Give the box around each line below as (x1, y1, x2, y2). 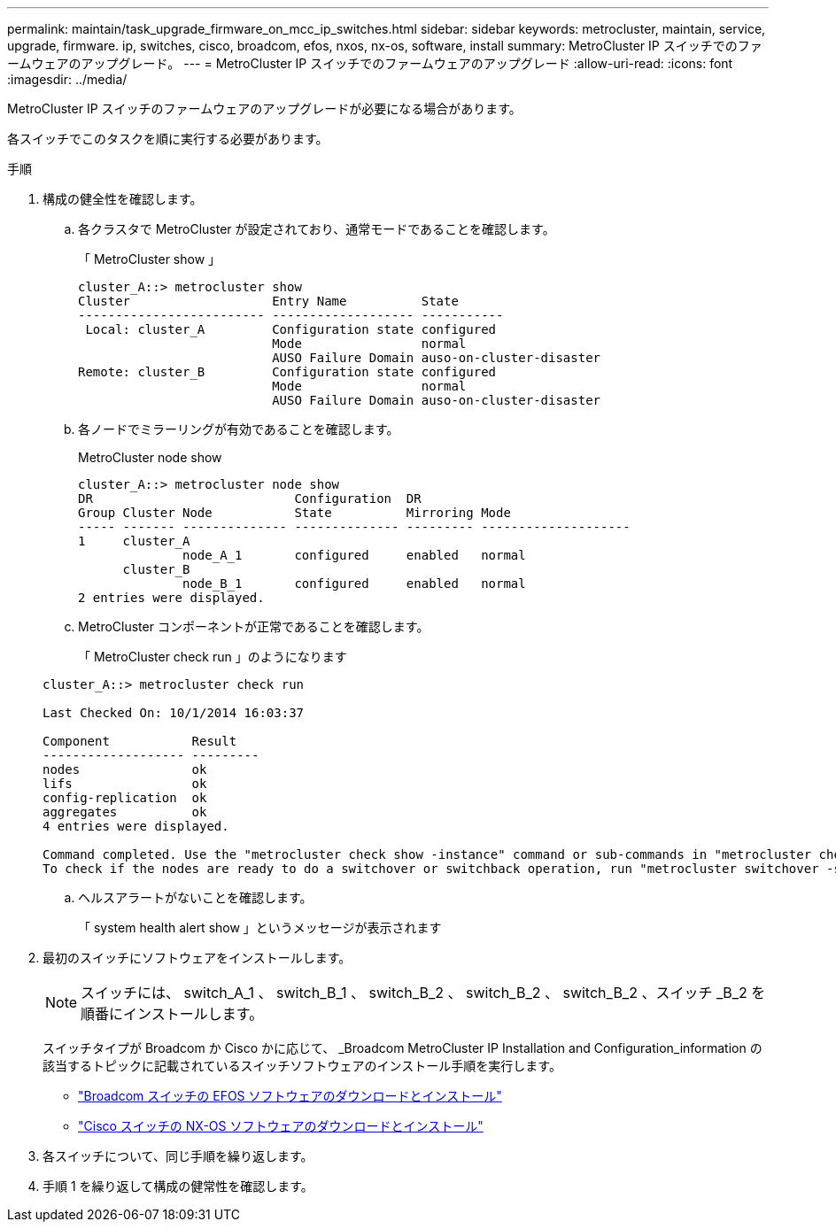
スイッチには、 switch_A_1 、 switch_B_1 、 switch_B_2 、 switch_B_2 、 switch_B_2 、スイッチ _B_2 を (81, 984, 766, 1001)
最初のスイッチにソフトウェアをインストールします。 (43, 950, 352, 965)
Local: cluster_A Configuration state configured (85, 322, 497, 336)
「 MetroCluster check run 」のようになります (78, 649, 347, 664)
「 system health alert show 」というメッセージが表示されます (78, 920, 442, 935)
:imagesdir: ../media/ (7, 72, 128, 87)
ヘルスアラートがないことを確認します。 (78, 890, 313, 905)
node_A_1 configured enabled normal (182, 548, 526, 562)
